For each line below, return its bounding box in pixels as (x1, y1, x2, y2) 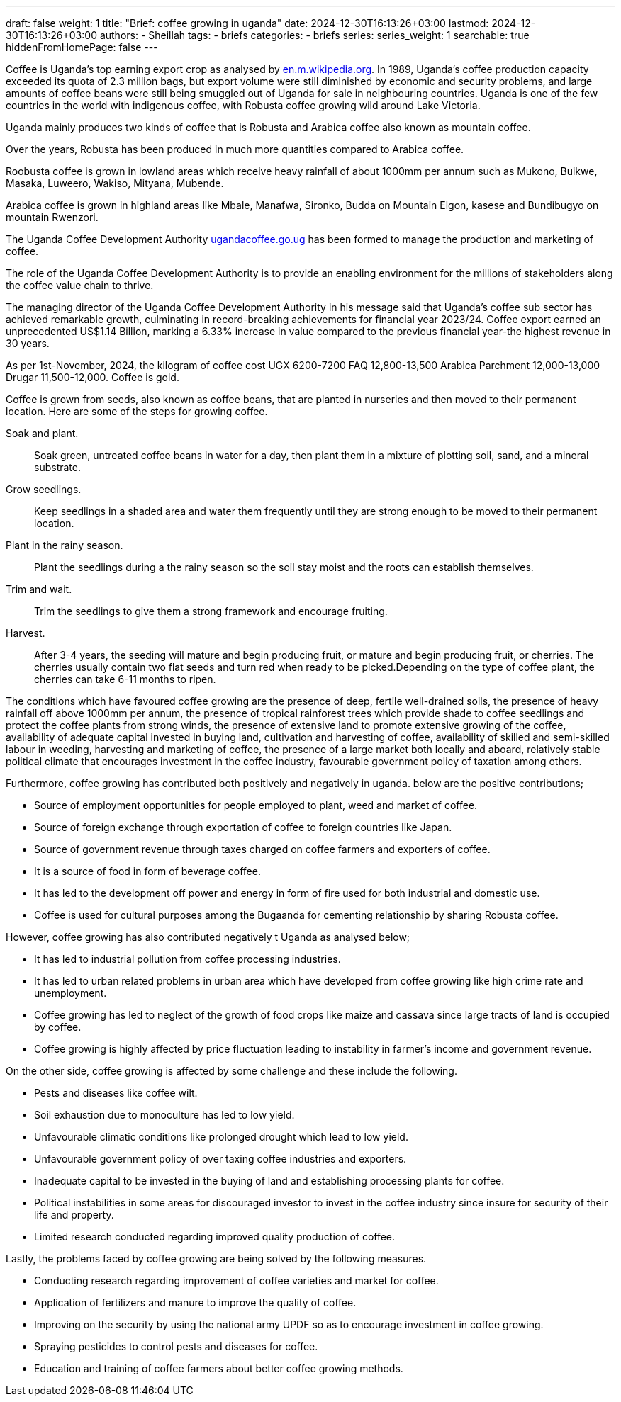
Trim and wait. (6, 583, 72, 595)
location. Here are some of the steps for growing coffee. (6, 405, 268, 417)
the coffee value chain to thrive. (6, 279, 154, 291)
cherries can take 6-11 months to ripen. (34, 673, 216, 685)
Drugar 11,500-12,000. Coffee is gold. (6, 371, 179, 383)
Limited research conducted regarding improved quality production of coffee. (34, 1231, 396, 1243)
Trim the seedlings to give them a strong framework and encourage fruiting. (34, 605, 388, 617)
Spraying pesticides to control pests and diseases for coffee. (34, 1340, 318, 1352)
